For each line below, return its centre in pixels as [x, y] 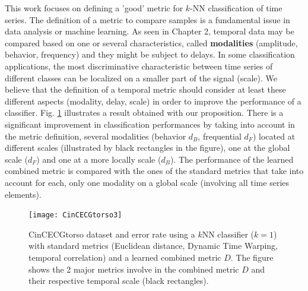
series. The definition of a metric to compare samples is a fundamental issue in [147, 19]
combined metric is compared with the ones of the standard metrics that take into [154, 171]
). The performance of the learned [232, 159]
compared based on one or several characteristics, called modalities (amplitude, [151, 42]
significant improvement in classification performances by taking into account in [150, 124]
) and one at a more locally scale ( [99, 159]
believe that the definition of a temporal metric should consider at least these [145, 89]
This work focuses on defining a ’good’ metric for [94, 8]
